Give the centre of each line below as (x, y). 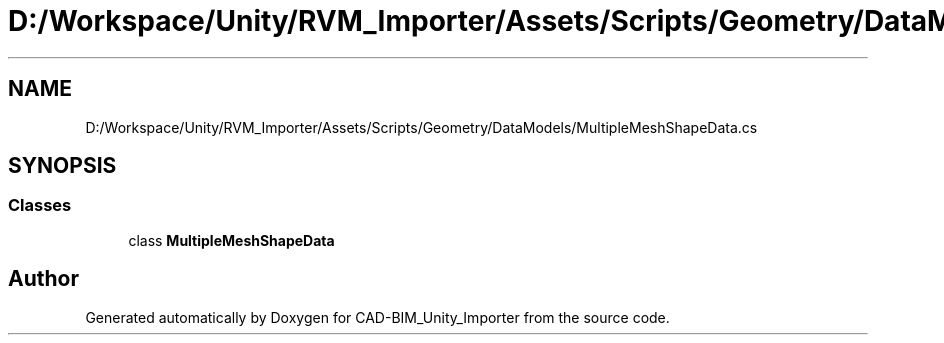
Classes (40, 205)
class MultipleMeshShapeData (231, 240)
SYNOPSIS (62, 166)
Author (43, 279)
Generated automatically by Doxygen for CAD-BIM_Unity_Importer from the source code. (377, 317)
